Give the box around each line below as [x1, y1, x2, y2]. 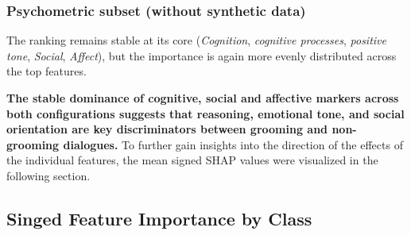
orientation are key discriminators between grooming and [6, 121, 328, 137]
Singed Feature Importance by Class [6, 206, 312, 230]
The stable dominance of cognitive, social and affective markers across [6, 90, 399, 106]
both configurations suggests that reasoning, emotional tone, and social [6, 105, 405, 121]
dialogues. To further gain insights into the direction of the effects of [63, 136, 403, 152]
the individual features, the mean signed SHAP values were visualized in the [6, 152, 378, 168]
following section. [6, 167, 91, 183]
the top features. [6, 63, 87, 79]
